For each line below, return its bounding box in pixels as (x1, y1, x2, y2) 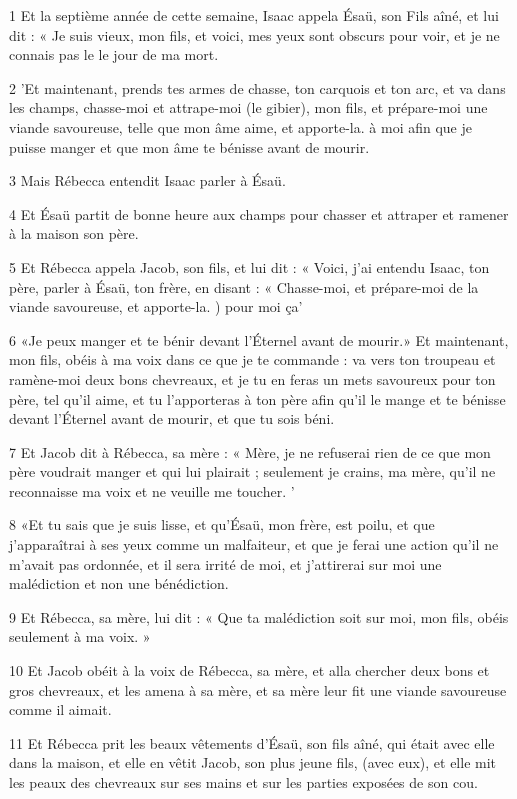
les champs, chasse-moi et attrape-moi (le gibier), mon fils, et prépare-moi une (9, 97, 488, 118)
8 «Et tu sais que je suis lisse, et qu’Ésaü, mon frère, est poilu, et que (9, 514, 435, 535)
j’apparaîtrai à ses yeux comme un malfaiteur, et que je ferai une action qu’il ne (9, 534, 499, 555)
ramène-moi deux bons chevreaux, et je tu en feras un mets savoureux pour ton (9, 368, 496, 389)
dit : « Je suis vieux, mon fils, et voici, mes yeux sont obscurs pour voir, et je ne (9, 24, 500, 45)
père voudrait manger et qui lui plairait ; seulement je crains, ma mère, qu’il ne (9, 461, 496, 482)
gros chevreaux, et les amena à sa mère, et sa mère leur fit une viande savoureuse (9, 679, 507, 700)
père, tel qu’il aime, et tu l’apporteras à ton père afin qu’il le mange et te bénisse (9, 388, 506, 409)
